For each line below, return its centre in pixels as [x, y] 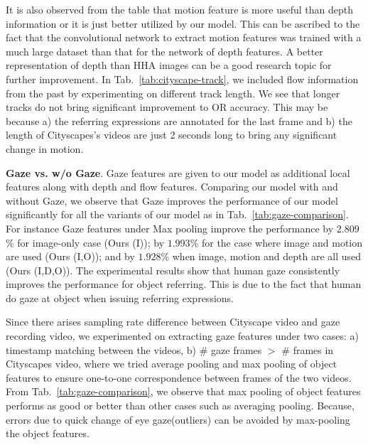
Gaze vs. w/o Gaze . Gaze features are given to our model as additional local [178, 172]
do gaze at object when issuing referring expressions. [120, 297]
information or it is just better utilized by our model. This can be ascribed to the [183, 23]
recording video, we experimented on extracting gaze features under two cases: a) [183, 336]
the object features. [48, 433]
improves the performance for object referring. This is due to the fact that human [184, 284]
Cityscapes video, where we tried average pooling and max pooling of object [172, 364]
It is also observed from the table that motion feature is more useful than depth [179, 9]
